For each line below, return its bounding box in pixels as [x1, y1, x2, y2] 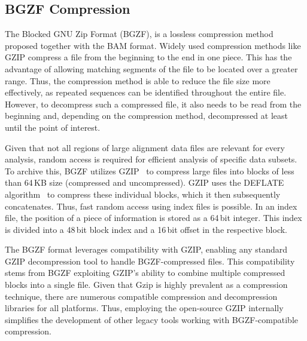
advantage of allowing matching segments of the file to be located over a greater [5, 62, 298, 75]
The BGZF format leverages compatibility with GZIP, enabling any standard [5, 243, 288, 256]
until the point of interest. [5, 121, 101, 133]
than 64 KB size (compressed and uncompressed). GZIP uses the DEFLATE [5, 176, 284, 189]
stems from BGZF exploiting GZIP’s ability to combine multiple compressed [5, 266, 285, 279]
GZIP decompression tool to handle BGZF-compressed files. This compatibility [5, 254, 295, 267]
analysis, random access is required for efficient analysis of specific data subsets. [5, 153, 297, 165]
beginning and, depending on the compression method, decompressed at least [5, 109, 288, 122]
